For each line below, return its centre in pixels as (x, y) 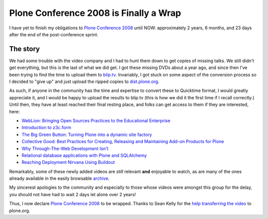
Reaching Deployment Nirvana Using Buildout (68, 162)
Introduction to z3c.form (46, 128)
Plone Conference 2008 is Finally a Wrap (95, 13)
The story (25, 49)
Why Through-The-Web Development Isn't (65, 148)
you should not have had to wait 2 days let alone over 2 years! (72, 194)
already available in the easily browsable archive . (59, 178)
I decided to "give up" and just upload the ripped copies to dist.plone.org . (84, 81)
